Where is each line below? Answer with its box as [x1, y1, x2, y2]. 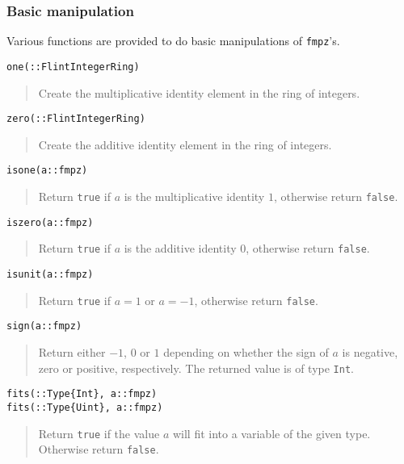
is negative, [342, 343, 398, 360]
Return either [38, 343, 106, 360]
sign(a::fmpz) [6, 320, 82, 332]
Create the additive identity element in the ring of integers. [38, 136, 332, 153]
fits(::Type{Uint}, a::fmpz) [6, 401, 163, 413]
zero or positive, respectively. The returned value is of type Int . [38, 359, 354, 376]
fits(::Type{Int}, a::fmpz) [6, 388, 158, 400]
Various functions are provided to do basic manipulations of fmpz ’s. [6, 32, 340, 49]
